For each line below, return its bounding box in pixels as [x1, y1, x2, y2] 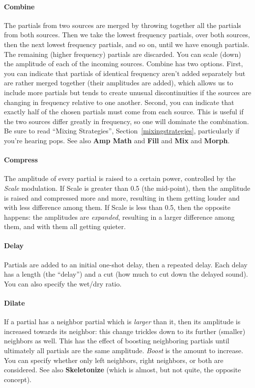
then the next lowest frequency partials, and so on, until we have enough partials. [4, 39, 250, 49]
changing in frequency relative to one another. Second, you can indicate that [4, 97, 234, 107]
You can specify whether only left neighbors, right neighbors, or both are [4, 355, 224, 365]
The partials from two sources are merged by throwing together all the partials [4, 20, 241, 30]
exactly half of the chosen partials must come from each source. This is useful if [4, 106, 244, 117]
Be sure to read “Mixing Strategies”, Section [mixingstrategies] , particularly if [4, 126, 240, 136]
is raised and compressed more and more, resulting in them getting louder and [4, 192, 240, 203]
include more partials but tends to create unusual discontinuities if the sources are [4, 87, 252, 97]
